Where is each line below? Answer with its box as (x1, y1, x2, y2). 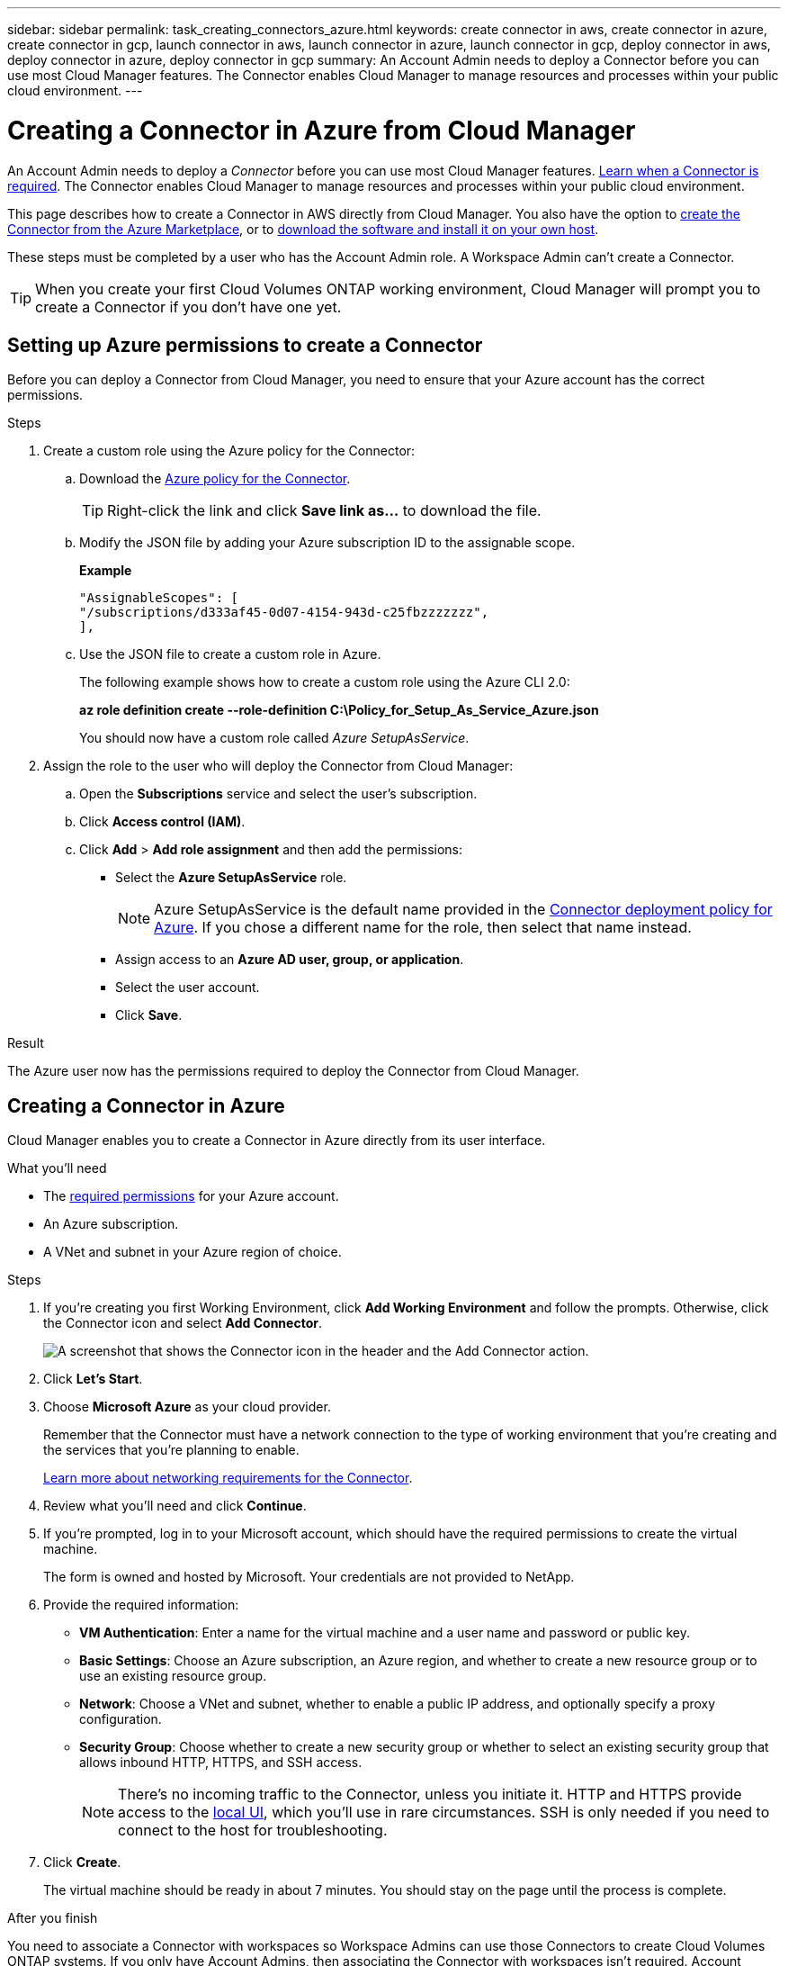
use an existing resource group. (79, 1668, 267, 1684)
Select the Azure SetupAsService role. (115, 870, 347, 886)
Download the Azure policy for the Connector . (79, 471, 351, 487)
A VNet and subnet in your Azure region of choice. (43, 1244, 342, 1260)
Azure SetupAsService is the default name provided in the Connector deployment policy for (154, 900, 773, 919)
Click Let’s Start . (43, 1371, 143, 1387)
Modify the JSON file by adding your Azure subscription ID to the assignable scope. (79, 535, 576, 551)
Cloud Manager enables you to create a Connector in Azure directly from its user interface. (7, 1132, 546, 1149)
